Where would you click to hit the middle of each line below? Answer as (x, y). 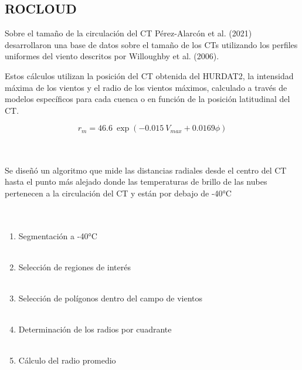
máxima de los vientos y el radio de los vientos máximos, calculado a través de (146, 87)
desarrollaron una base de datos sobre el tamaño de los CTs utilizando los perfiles (151, 44)
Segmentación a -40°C (58, 235)
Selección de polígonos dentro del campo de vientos (111, 298)
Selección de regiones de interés (74, 267)
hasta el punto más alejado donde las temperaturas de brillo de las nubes (136, 181)
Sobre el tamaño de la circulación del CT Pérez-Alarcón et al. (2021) (128, 33)
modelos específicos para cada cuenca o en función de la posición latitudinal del (147, 99)
